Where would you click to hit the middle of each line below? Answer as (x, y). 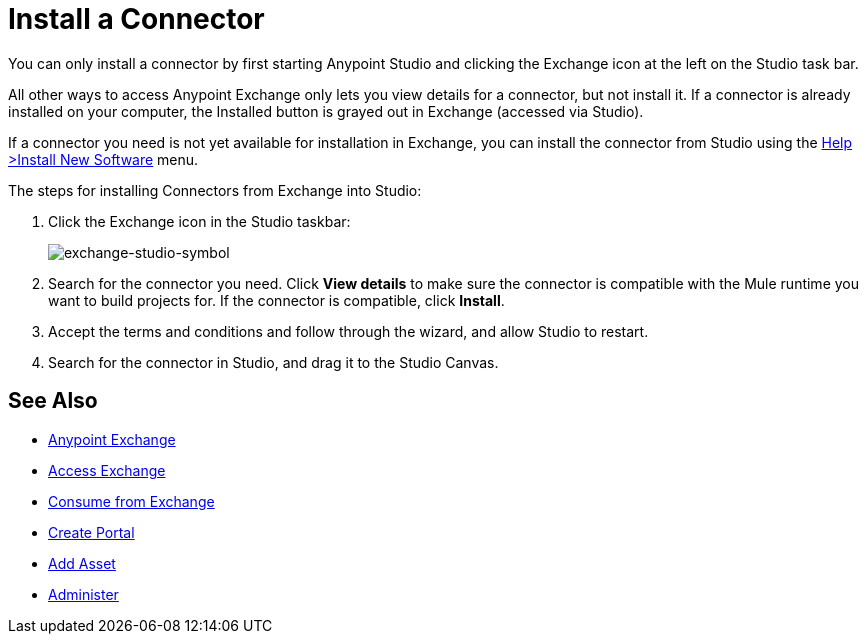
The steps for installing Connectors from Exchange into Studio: (215, 190)
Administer (83, 594)
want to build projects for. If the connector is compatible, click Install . (276, 300)
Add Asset (82, 563)
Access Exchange (107, 470)
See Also (53, 401)
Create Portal (91, 532)
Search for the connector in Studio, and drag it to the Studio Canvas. (273, 362)
